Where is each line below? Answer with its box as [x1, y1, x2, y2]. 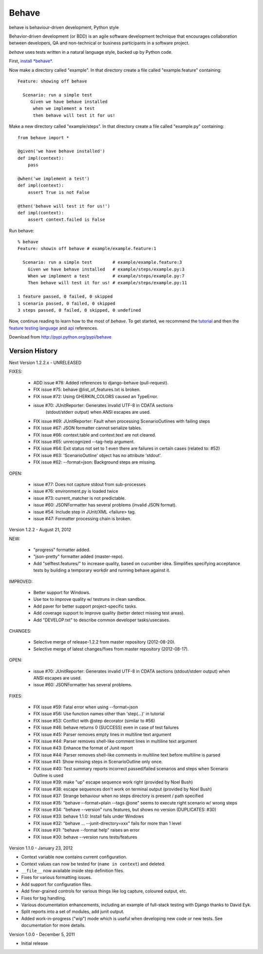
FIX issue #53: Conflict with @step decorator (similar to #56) [33, 718, 155, 723]
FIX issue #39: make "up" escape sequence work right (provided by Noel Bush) [33, 779, 193, 785]
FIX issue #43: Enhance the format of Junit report [33, 745, 133, 751]
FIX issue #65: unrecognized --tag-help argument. [33, 439, 135, 445]
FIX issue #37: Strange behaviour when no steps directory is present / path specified [33, 793, 204, 799]
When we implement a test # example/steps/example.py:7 [27, 274, 185, 279]
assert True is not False [27, 190, 90, 195]
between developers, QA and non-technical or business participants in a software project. [9, 40, 190, 46]
